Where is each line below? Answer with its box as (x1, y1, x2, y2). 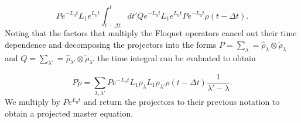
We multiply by (5, 96, 60, 108)
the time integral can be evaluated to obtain (97, 51, 256, 64)
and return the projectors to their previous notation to (83, 96, 280, 108)
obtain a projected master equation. (5, 107, 134, 119)
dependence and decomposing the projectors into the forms (5, 38, 217, 50)
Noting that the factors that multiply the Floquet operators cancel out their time (5, 27, 297, 39)
